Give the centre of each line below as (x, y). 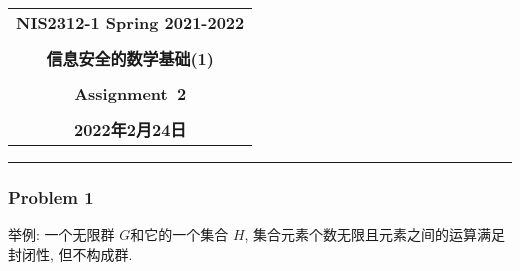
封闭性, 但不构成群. (70, 253)
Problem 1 (51, 196)
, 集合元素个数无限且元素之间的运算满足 (375, 234)
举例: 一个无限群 (61, 234)
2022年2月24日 (130, 129)
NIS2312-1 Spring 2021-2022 (130, 22)
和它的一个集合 (179, 234)
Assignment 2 (130, 93)
